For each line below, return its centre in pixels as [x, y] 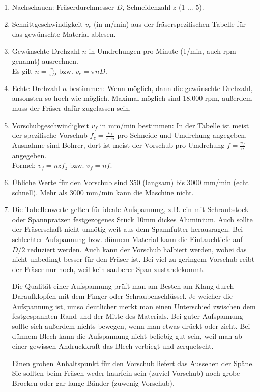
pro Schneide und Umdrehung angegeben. [182, 135]
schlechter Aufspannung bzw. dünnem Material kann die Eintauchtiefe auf [127, 239]
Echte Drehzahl [36, 88]
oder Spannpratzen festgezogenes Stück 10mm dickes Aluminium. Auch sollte [132, 219]
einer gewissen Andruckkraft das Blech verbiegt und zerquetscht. [113, 345]
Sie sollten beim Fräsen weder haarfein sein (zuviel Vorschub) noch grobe [126, 373]
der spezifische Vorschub [50, 135]
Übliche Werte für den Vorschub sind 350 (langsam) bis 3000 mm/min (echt [130, 182]
